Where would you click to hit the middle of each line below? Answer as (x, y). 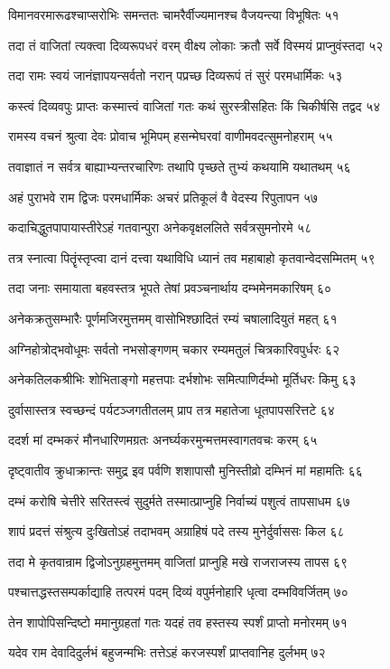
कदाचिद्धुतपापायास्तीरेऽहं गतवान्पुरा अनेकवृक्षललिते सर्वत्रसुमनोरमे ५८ (160, 227)
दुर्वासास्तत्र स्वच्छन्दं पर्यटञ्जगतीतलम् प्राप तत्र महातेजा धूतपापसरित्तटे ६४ (172, 409)
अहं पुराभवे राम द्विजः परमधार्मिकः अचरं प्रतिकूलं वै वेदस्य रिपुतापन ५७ (163, 197)
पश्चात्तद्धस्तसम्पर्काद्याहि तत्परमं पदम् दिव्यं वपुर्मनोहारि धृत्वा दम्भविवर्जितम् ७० (178, 592)
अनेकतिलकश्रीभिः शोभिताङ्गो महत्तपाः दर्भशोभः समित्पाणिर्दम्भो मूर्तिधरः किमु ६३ (182, 379)
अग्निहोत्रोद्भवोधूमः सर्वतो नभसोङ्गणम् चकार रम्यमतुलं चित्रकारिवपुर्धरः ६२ (174, 349)
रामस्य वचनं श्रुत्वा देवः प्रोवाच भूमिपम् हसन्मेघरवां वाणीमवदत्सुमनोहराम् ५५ (171, 136)
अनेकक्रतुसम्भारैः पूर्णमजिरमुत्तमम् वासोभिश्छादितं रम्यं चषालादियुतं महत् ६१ (173, 318)
